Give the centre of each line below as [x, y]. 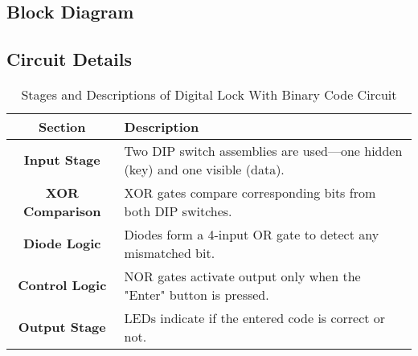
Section [62, 126]
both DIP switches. [178, 211]
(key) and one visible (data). [204, 169]
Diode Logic [62, 243]
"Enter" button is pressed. [197, 294]
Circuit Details [70, 59]
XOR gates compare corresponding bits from [250, 192]
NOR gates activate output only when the [242, 276]
